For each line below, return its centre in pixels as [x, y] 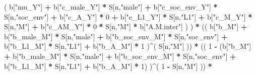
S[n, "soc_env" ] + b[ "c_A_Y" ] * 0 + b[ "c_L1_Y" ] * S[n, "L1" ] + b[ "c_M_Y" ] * [128, 16]
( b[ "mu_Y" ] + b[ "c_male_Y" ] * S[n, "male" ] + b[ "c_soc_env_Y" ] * [111, 7]
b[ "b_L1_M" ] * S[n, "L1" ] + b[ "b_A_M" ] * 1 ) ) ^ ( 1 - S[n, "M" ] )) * [108, 66]
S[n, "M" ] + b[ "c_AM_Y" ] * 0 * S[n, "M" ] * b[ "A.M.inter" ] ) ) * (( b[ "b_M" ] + [126, 26]
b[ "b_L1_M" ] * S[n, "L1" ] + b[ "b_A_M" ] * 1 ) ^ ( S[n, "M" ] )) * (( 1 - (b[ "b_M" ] [128, 46]
